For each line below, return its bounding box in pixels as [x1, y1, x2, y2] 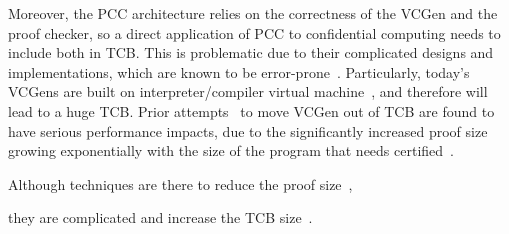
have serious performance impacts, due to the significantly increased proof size [8, 120, 488, 141]
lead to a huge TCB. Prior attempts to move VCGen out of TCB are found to [8, 100, 495, 121]
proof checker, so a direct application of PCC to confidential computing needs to [8, 22, 501, 43]
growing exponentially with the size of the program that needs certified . [8, 140, 454, 161]
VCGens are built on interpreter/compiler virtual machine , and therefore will [8, 81, 488, 102]
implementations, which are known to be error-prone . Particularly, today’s [8, 61, 470, 82]
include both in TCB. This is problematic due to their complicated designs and [8, 42, 494, 63]
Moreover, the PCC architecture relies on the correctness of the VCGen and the [8, 3, 498, 23]
